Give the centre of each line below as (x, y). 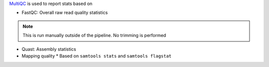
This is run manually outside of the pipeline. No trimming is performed (94, 35)
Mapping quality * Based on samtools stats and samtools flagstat (97, 56)
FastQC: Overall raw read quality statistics (65, 13)
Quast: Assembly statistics (49, 49)
